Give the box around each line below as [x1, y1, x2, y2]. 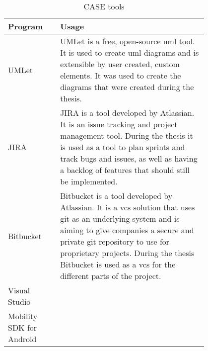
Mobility [8, 310, 38, 322]
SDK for [8, 322, 37, 333]
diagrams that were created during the [60, 81, 194, 92]
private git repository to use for [60, 236, 170, 247]
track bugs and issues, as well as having [60, 153, 198, 164]
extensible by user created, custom [60, 58, 180, 70]
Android [8, 333, 37, 345]
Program [8, 20, 43, 32]
